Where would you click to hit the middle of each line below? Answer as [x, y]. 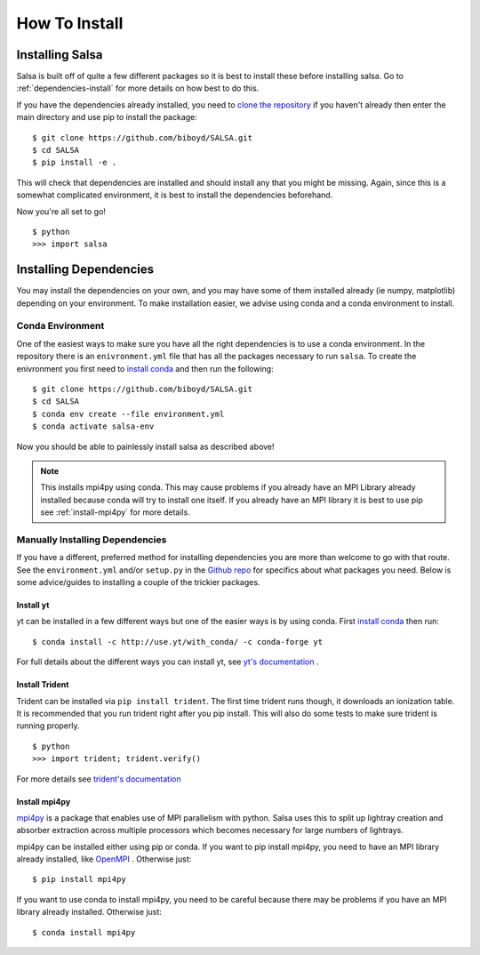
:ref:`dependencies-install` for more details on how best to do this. [138, 88]
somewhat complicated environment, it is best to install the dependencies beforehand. [175, 195]
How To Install [70, 23]
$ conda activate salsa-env [93, 426]
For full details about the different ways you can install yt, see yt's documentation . [168, 662]
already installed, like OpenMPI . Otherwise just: [104, 859]
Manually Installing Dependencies [92, 540]
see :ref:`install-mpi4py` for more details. [115, 512]
